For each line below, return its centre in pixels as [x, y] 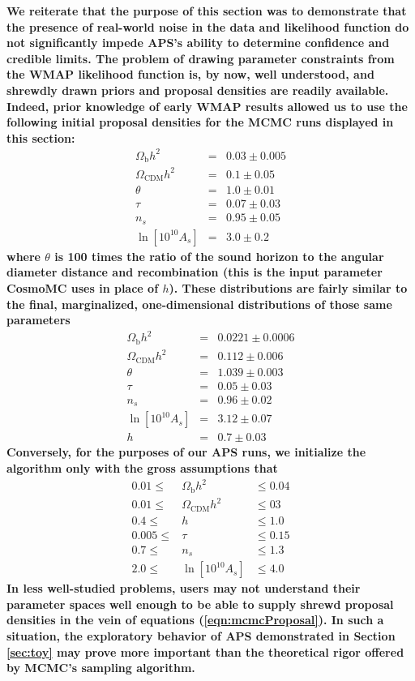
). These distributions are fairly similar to [288, 288]
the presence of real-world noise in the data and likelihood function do [208, 26]
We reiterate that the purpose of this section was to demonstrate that [207, 11]
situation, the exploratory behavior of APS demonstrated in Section [201, 635]
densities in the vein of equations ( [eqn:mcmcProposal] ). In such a [195, 620]
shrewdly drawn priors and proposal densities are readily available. [198, 90]
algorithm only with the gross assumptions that [142, 468]
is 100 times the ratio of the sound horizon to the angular [219, 256]
